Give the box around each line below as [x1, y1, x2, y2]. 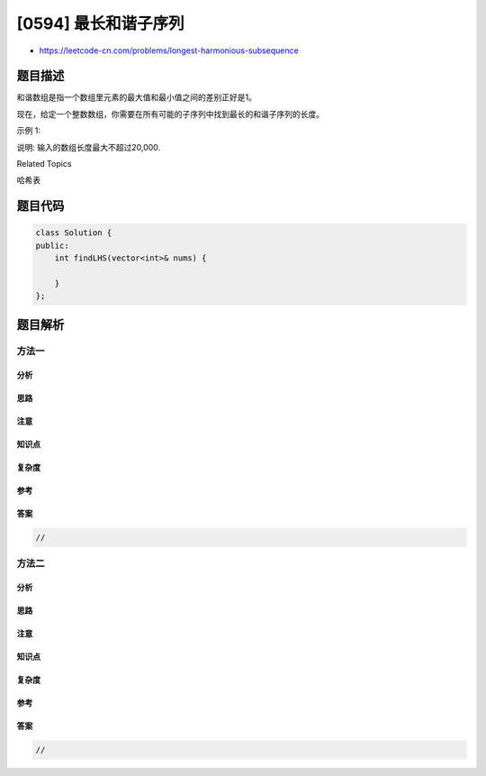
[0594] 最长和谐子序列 [16, 14, 184, 33]
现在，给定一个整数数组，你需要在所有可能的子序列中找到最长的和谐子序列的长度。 [16, 108, 324, 119]
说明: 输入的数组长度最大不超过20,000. [16, 142, 161, 152]
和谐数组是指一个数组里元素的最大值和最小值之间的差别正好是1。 [16, 92, 256, 103]
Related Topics [16, 159, 72, 169]
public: [35, 240, 69, 251]
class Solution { [35, 228, 112, 238]
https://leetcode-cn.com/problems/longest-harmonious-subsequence [39, 45, 299, 56]
